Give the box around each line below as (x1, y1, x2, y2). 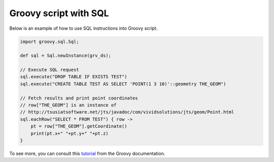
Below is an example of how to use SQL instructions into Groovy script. (9, 25, 158, 31)
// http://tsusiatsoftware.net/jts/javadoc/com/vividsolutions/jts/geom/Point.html (20, 109, 234, 115)
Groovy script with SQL (9, 8, 109, 19)
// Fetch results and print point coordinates (20, 95, 138, 101)
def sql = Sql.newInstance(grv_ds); (20, 53, 112, 59)
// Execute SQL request (20, 67, 80, 73)
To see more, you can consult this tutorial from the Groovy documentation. (9, 150, 165, 156)
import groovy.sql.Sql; (20, 38, 80, 44)
